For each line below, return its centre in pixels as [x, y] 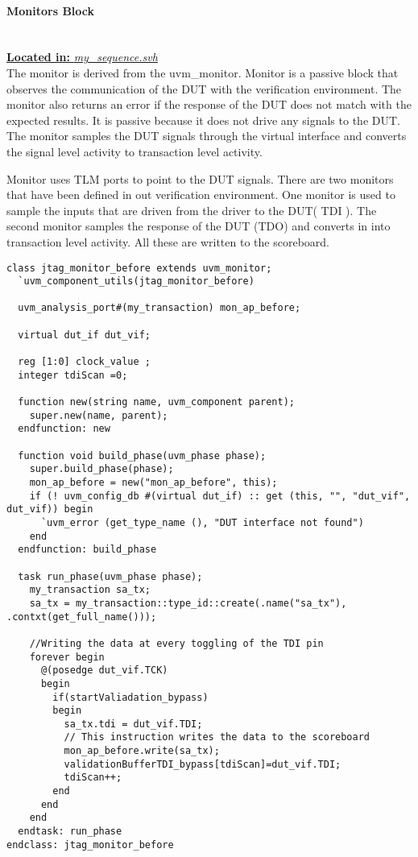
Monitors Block [51, 10]
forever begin [67, 657]
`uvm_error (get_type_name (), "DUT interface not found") [202, 522]
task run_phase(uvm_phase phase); [110, 576]
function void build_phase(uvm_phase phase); [142, 455]
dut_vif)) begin [50, 509]
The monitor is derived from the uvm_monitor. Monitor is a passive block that [203, 72]
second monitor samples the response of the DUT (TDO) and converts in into [199, 226]
